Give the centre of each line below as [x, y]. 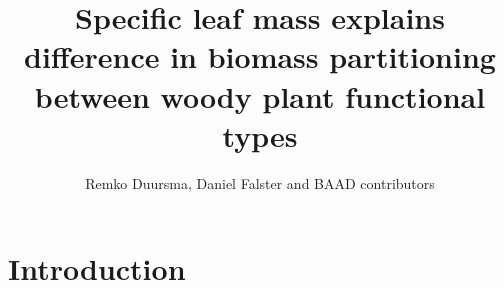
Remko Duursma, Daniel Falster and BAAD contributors [260, 182]
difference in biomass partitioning [260, 56]
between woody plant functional [260, 95]
